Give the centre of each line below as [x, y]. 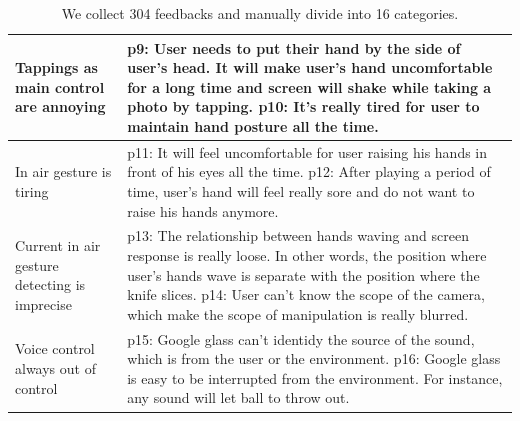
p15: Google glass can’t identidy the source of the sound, [301, 338]
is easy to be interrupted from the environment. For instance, [315, 377]
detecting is [50, 284]
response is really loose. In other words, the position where [307, 255]
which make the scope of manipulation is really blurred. [298, 313]
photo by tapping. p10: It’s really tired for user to [303, 106]
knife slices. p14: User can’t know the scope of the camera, [306, 294]
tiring [32, 191]
